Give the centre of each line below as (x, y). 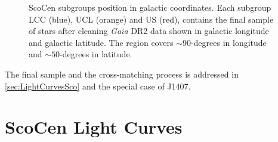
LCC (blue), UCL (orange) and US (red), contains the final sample (151, 19)
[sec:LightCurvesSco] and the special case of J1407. (98, 86)
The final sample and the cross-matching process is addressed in (122, 74)
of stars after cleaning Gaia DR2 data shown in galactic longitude (149, 31)
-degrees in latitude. (96, 54)
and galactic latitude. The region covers (101, 42)
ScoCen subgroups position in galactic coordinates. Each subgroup (150, 7)
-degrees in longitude (228, 42)
